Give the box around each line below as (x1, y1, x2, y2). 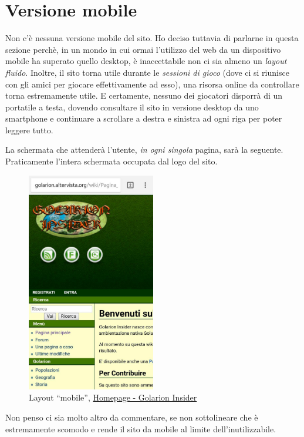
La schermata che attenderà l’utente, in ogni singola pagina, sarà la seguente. (5, 143, 283, 156)
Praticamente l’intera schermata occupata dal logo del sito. (5, 155, 218, 167)
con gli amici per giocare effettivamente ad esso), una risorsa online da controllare (5, 78, 299, 90)
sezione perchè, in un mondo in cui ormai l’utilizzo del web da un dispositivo (5, 43, 281, 55)
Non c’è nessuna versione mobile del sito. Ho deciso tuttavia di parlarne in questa (5, 32, 299, 44)
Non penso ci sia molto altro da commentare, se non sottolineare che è (5, 411, 258, 423)
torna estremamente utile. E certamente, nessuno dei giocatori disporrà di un (5, 89, 283, 102)
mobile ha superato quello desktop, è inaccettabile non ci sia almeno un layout (5, 55, 287, 67)
